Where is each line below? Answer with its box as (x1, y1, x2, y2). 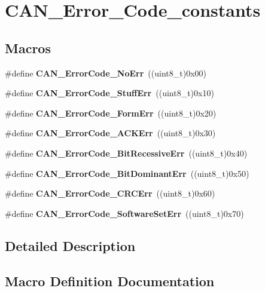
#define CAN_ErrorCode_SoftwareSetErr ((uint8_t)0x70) (5, 207, 244, 219)
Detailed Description (5, 236, 136, 255)
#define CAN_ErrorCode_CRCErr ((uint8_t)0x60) (5, 187, 215, 200)
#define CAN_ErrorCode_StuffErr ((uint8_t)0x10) (5, 87, 214, 99)
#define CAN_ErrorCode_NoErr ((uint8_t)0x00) (5, 66, 206, 79)
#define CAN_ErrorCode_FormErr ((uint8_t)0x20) (5, 106, 217, 119)
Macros (5, 38, 51, 57)
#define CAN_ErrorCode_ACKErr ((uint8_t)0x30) (5, 127, 216, 139)
